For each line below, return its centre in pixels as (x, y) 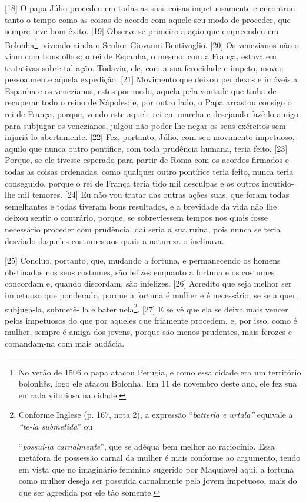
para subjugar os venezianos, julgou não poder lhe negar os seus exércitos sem (145, 125)
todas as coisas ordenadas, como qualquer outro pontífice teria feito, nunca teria (149, 171)
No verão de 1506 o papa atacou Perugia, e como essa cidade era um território (160, 372)
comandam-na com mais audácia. (65, 343)
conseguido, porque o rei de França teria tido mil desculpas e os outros (132, 183)
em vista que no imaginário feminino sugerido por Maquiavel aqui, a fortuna (156, 469)
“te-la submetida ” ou (56, 426)
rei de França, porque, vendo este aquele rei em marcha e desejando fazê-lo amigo (152, 114)
